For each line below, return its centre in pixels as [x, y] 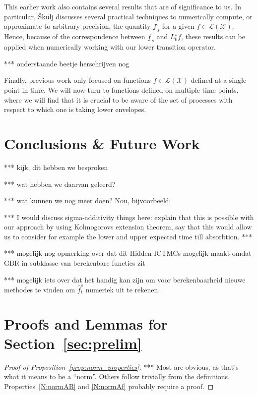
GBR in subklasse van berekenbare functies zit [75, 263]
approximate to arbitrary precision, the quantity [77, 26]
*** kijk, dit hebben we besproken [56, 167]
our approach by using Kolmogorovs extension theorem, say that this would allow [128, 227]
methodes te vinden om [40, 289]
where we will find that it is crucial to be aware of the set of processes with [118, 99]
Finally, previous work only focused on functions [78, 80]
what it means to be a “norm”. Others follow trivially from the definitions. [117, 376]
